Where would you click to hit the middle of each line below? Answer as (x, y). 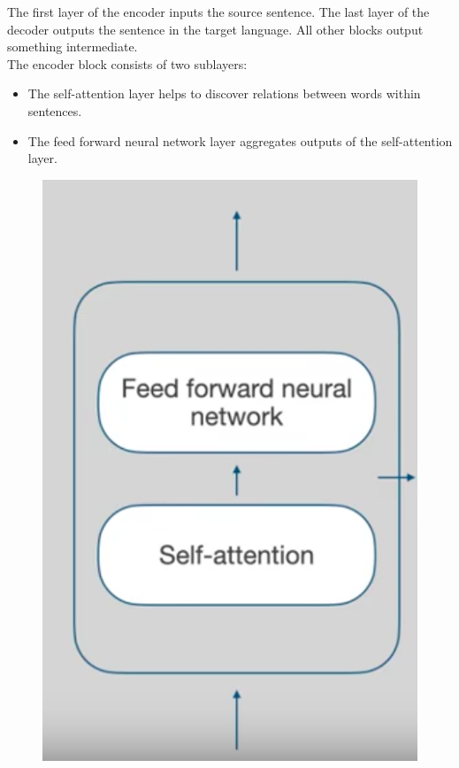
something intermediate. (73, 47)
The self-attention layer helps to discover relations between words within (224, 93)
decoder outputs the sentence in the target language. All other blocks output (215, 29)
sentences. (55, 110)
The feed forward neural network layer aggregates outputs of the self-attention (240, 140)
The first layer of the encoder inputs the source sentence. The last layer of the (218, 12)
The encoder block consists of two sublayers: (127, 63)
